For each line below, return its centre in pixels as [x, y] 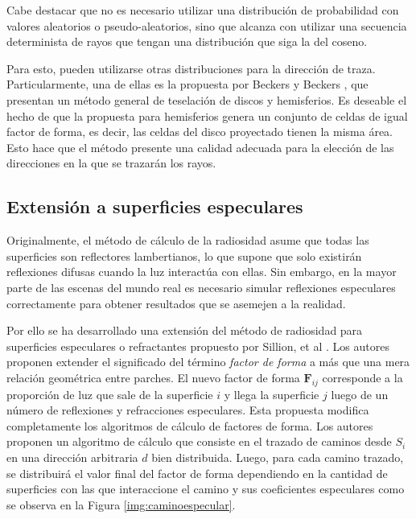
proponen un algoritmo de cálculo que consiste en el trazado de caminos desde [199, 441]
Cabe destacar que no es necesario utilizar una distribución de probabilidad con [203, 10]
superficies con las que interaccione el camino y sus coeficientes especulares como [206, 489]
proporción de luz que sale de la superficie [110, 394]
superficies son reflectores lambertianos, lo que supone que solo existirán [184, 255]
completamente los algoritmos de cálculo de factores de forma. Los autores [190, 425]
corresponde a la [362, 377]
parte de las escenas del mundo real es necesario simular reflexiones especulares [201, 287]
